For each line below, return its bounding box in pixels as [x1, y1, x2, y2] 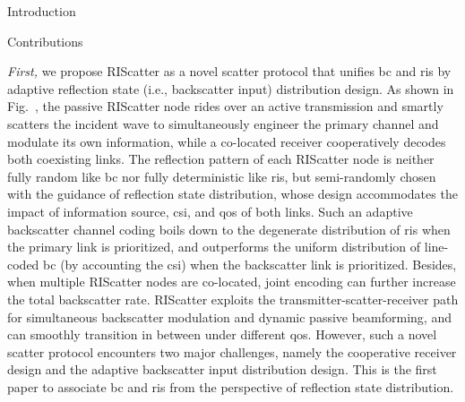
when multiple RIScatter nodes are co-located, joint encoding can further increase [7, 272, 456, 291]
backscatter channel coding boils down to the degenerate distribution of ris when [7, 219, 451, 238]
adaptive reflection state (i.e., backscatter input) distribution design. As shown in [7, 79, 454, 98]
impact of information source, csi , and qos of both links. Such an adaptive [7, 201, 413, 220]
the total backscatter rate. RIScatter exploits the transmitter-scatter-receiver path [7, 289, 459, 308]
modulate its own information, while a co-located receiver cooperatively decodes [7, 132, 446, 150]
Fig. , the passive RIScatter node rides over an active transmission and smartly [7, 97, 443, 115]
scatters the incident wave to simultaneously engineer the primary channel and [7, 114, 439, 133]
